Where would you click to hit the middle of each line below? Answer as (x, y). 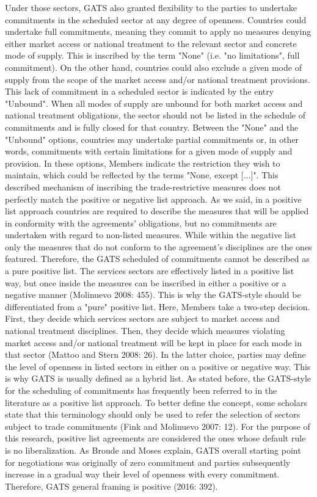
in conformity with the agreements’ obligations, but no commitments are (141, 223)
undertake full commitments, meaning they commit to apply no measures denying (158, 31)
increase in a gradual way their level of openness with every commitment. (142, 474)
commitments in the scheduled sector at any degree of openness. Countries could (156, 19)
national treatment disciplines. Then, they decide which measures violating (145, 331)
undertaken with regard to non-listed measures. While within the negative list (151, 235)
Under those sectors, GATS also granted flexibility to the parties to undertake (151, 7)
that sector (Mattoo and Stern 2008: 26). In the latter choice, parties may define (155, 354)
